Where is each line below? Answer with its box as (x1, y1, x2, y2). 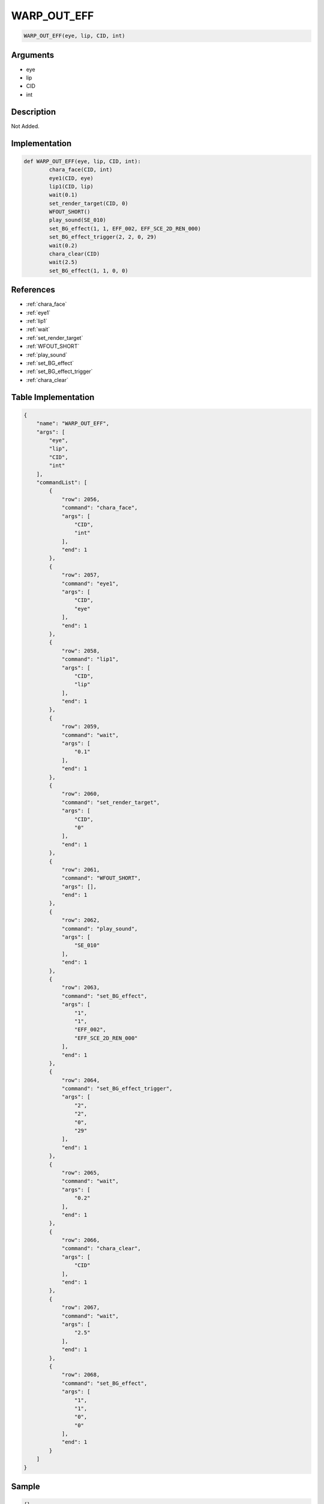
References (11, 285, 55, 295)
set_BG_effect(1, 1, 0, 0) (49, 267, 128, 274)
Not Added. (11, 122, 40, 129)
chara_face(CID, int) (49, 166, 113, 173)
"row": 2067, (61, 1304, 100, 1311)
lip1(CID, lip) (49, 183, 94, 190)
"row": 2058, (61, 647, 100, 654)
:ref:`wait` (26, 325, 50, 333)
